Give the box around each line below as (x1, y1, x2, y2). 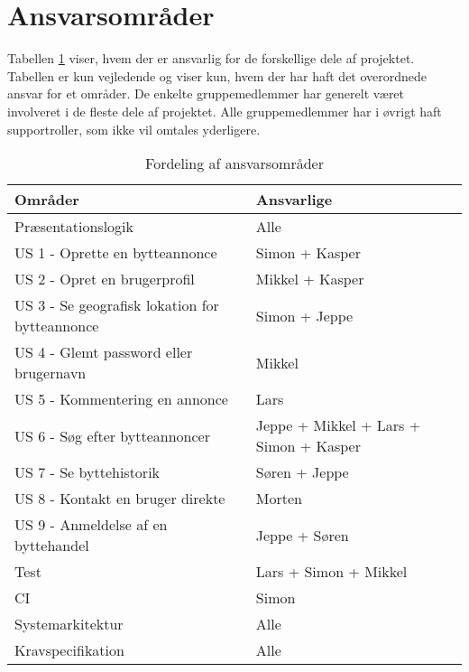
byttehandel (14, 535, 89, 556)
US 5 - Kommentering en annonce (14, 388, 228, 410)
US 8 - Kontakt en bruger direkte (14, 488, 225, 509)
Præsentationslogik (14, 216, 134, 238)
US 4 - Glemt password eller (14, 341, 193, 363)
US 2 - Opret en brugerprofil (14, 268, 195, 290)
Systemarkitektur (14, 613, 124, 635)
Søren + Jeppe (255, 462, 349, 483)
